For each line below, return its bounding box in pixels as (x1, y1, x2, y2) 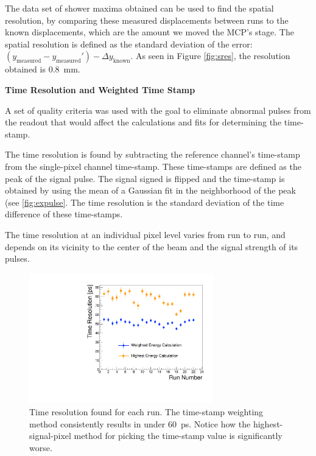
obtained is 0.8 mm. (5, 63, 80, 75)
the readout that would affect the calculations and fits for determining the (5, 116, 282, 128)
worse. (29, 441, 52, 454)
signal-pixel (29, 429, 71, 442)
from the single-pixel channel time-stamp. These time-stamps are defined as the (5, 160, 301, 172)
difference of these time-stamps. (5, 208, 123, 220)
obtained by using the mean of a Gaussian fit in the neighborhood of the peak (5, 184, 296, 197)
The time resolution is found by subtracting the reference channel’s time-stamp (5, 148, 300, 161)
